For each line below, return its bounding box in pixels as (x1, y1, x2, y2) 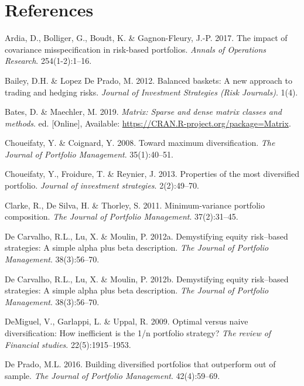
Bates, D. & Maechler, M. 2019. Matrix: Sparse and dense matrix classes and (5, 105, 282, 118)
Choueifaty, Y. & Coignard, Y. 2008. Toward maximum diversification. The (5, 136, 275, 149)
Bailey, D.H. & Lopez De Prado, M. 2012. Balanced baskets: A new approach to (5, 74, 292, 86)
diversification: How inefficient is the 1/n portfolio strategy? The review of (5, 327, 271, 339)
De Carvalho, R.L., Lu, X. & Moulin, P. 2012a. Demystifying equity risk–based (5, 230, 288, 242)
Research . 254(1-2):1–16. (5, 54, 92, 67)
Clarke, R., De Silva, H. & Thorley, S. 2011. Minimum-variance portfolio (5, 199, 265, 211)
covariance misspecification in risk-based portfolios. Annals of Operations (5, 43, 267, 55)
